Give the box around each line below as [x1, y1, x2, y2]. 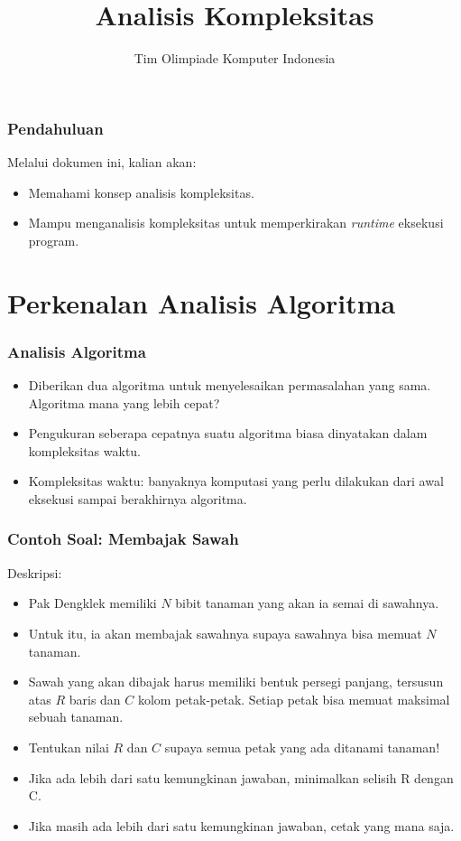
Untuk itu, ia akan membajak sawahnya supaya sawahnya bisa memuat [28, 623, 422, 642]
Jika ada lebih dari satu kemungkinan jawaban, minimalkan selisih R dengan [28, 768, 454, 787]
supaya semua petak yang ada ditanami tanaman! [164, 737, 440, 756]
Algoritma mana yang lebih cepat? [28, 393, 220, 412]
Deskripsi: [7, 563, 62, 582]
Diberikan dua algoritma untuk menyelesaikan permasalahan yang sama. [28, 375, 431, 394]
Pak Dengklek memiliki [28, 593, 157, 612]
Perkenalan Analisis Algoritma [7, 284, 396, 321]
